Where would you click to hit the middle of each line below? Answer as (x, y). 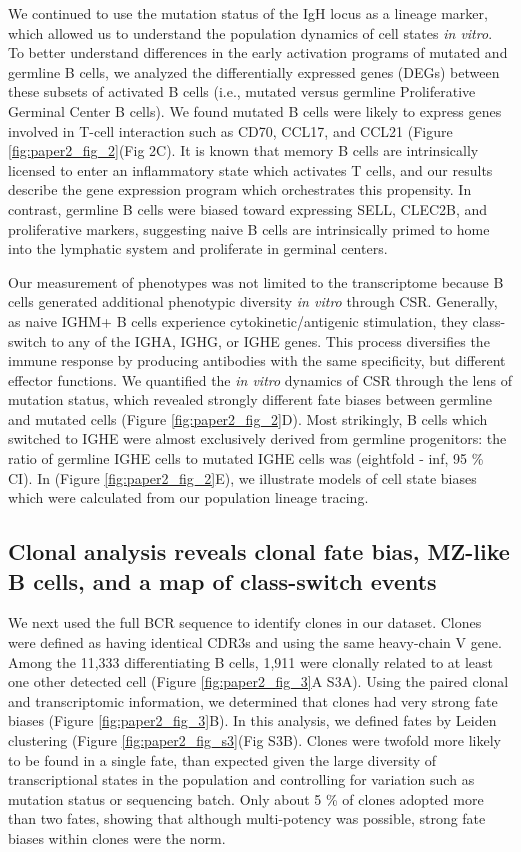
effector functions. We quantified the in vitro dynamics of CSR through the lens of (260, 379)
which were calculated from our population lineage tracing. (188, 497)
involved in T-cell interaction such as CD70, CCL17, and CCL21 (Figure (230, 130)
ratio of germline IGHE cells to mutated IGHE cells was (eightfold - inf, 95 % (246, 458)
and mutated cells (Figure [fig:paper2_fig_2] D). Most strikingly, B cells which (248, 418)
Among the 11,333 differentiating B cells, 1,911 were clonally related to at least (250, 661)
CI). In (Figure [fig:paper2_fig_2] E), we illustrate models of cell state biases (242, 477)
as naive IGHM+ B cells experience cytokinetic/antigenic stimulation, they (238, 320)
